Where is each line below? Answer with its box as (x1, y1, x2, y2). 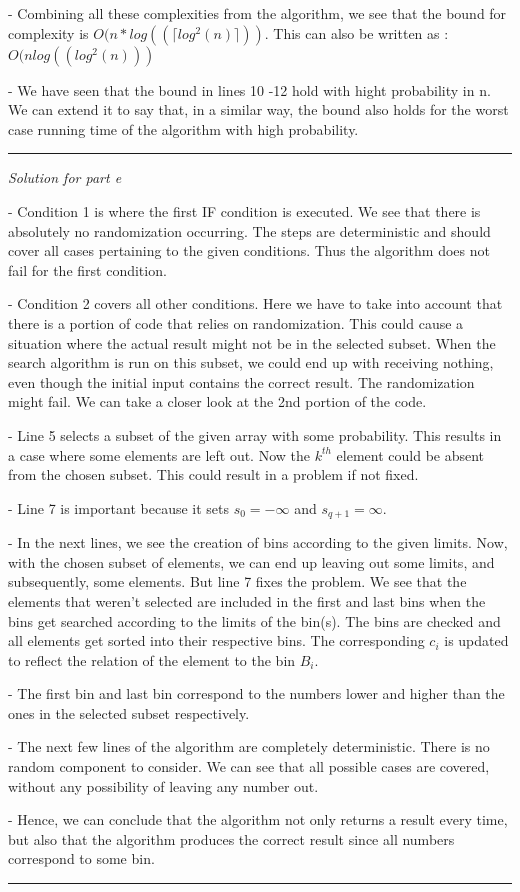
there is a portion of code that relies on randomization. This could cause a (8, 312, 464, 333)
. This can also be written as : (264, 22, 449, 43)
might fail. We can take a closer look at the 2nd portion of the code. (8, 391, 427, 412)
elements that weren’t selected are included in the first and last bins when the (8, 590, 486, 611)
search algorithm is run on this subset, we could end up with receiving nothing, (8, 352, 494, 373)
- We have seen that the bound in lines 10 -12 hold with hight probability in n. (8, 79, 491, 100)
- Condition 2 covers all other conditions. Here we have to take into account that (8, 293, 503, 314)
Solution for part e (8, 167, 122, 188)
